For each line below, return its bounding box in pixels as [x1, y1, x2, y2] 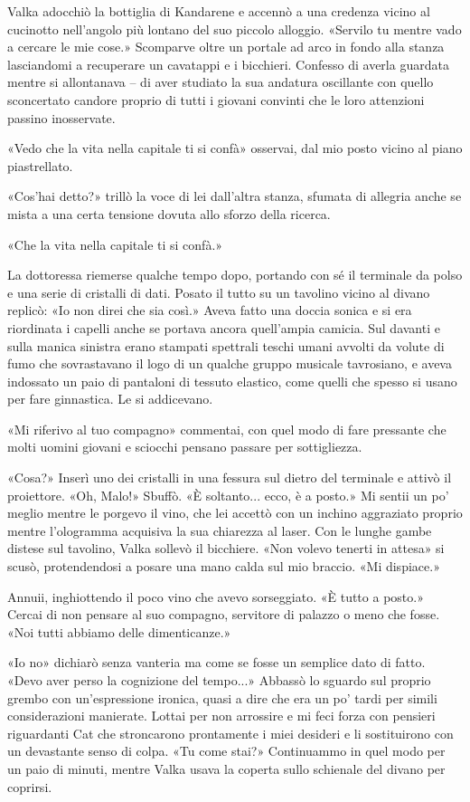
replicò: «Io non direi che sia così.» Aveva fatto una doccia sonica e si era [7, 301, 412, 320]
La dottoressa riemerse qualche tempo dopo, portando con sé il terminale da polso [7, 265, 463, 284]
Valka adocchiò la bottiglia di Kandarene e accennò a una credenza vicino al [7, 2, 430, 20]
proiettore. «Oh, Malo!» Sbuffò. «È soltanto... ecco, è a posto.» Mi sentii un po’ [7, 485, 449, 504]
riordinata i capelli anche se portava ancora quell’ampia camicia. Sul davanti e [7, 318, 440, 337]
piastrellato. [7, 156, 73, 175]
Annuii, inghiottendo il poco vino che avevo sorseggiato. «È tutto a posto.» [7, 587, 424, 606]
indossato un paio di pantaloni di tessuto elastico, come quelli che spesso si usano [7, 371, 457, 390]
